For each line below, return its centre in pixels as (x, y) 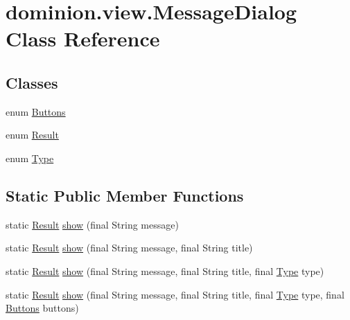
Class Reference (83, 38)
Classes (32, 82)
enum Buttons (36, 111)
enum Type (30, 158)
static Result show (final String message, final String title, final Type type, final (175, 294)
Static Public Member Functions (125, 195)
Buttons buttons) (42, 308)
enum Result (32, 135)
